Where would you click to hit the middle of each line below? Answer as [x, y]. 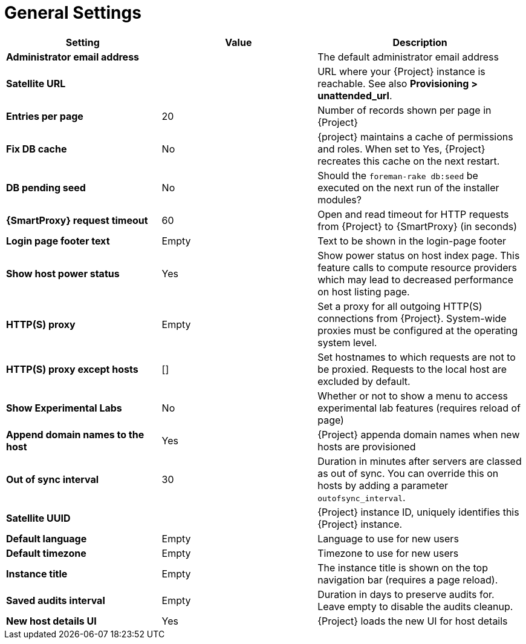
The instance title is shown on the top [403, 567]
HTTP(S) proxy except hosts [72, 369]
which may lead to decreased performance [415, 279]
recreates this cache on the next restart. [409, 161]
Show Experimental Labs [64, 408]
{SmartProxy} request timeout [77, 220]
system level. [347, 342]
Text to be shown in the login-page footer [412, 241]
